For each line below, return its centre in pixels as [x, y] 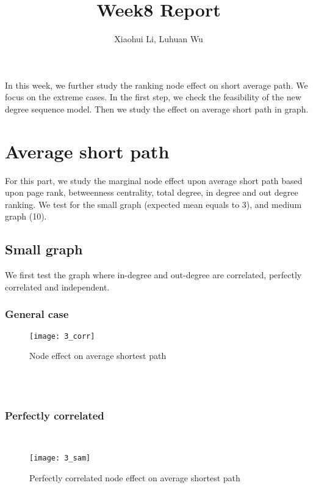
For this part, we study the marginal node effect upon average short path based [154, 180]
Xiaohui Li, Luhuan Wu [159, 39]
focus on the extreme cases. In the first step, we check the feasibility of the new [153, 97]
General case [37, 314]
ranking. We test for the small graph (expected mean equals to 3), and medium [153, 204]
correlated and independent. [57, 287]
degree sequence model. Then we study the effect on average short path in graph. [157, 109]
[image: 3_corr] [62, 336]
